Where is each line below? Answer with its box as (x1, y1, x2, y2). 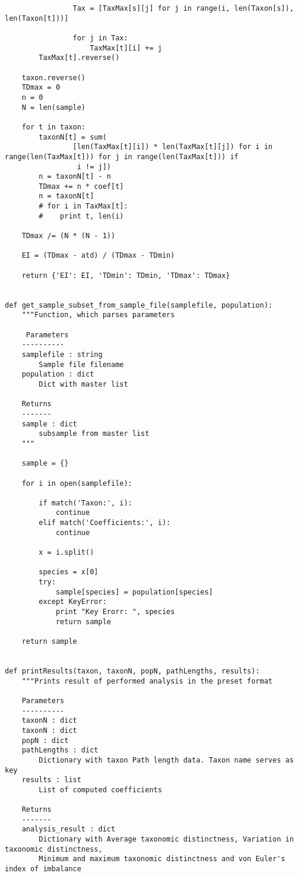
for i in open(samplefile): (21, 479, 132, 488)
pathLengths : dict (21, 746, 99, 755)
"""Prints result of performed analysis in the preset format (21, 676, 273, 685)
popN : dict (21, 736, 69, 745)
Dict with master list (39, 380, 128, 388)
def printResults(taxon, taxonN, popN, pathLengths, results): (5, 666, 260, 675)
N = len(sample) (21, 103, 86, 112)
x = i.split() (39, 548, 94, 557)
